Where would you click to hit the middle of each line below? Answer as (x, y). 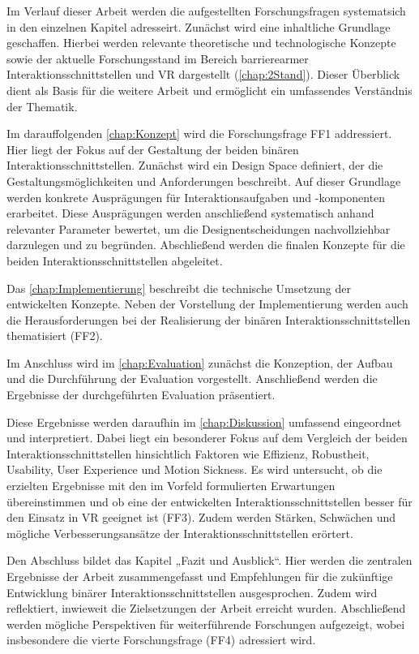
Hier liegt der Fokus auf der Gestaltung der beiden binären (153, 149)
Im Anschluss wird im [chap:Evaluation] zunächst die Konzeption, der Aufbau (200, 362)
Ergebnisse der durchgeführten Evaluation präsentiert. (141, 395)
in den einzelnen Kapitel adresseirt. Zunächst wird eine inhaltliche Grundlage (199, 26)
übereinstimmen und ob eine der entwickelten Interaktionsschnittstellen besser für (209, 501)
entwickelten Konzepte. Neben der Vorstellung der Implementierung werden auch (207, 304)
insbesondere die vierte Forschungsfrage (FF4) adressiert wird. (161, 640)
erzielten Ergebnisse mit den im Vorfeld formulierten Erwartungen (171, 486)
